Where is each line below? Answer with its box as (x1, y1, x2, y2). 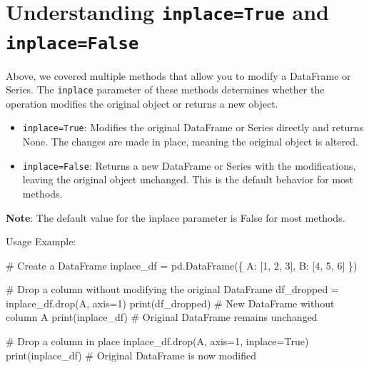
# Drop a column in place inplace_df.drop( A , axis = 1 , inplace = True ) (6, 334, 309, 349)
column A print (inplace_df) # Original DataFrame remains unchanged (6, 310, 318, 324)
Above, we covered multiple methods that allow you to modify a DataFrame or (6, 68, 351, 83)
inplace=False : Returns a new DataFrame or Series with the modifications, (22, 158, 356, 173)
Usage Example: (6, 234, 76, 249)
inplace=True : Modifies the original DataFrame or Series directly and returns (22, 120, 364, 135)
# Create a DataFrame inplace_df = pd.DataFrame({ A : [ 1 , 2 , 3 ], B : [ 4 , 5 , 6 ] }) (6, 257, 358, 272)
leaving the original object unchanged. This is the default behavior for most (22, 172, 353, 187)
